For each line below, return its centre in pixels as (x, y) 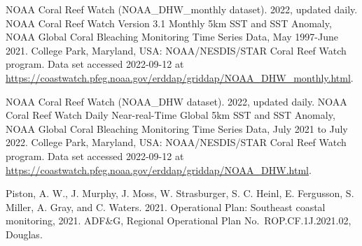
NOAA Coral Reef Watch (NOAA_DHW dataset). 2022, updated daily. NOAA (176, 101)
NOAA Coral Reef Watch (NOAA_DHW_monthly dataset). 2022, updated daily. (182, 9)
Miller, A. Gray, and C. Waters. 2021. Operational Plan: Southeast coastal (166, 207)
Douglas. (24, 234)
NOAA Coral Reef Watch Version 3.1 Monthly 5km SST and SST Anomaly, (169, 23)
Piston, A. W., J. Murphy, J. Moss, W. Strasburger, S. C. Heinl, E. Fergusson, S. (180, 193)
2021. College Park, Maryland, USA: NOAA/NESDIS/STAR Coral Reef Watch (176, 50)
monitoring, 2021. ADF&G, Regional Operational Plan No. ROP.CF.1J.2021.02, (179, 220)
